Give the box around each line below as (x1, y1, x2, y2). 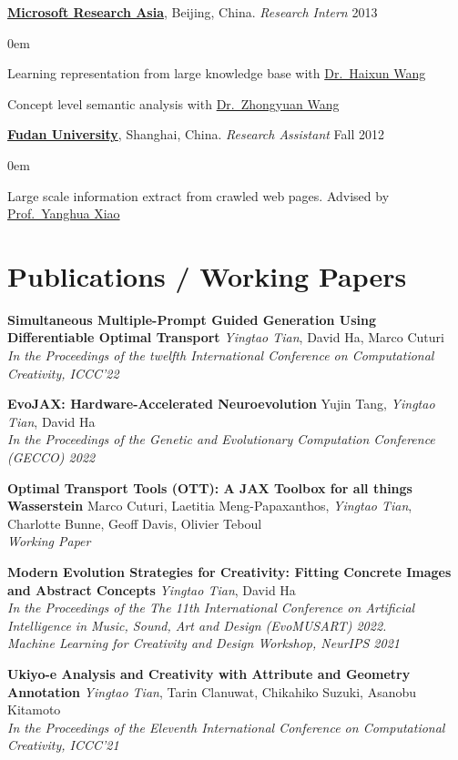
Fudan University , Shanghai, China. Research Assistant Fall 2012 (7, 125, 385, 144)
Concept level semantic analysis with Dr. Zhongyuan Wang (7, 94, 340, 113)
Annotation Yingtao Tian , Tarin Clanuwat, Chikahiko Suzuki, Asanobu (7, 682, 417, 701)
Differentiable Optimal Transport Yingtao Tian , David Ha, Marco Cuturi (7, 328, 444, 347)
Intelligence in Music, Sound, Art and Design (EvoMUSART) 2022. (7, 615, 387, 634)
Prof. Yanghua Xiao (7, 204, 120, 223)
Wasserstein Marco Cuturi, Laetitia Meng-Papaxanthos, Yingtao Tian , (7, 496, 412, 515)
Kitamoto (7, 700, 61, 719)
